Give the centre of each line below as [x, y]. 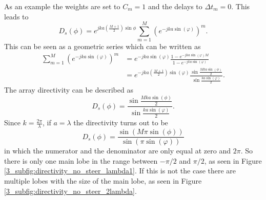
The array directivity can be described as [69, 90]
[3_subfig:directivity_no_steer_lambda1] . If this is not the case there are [120, 171]
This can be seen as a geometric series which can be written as [103, 46]
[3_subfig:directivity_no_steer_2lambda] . [70, 191]
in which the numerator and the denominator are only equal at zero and [117, 151]
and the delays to [175, 6]
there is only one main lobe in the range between [81, 160]
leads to [16, 16]
